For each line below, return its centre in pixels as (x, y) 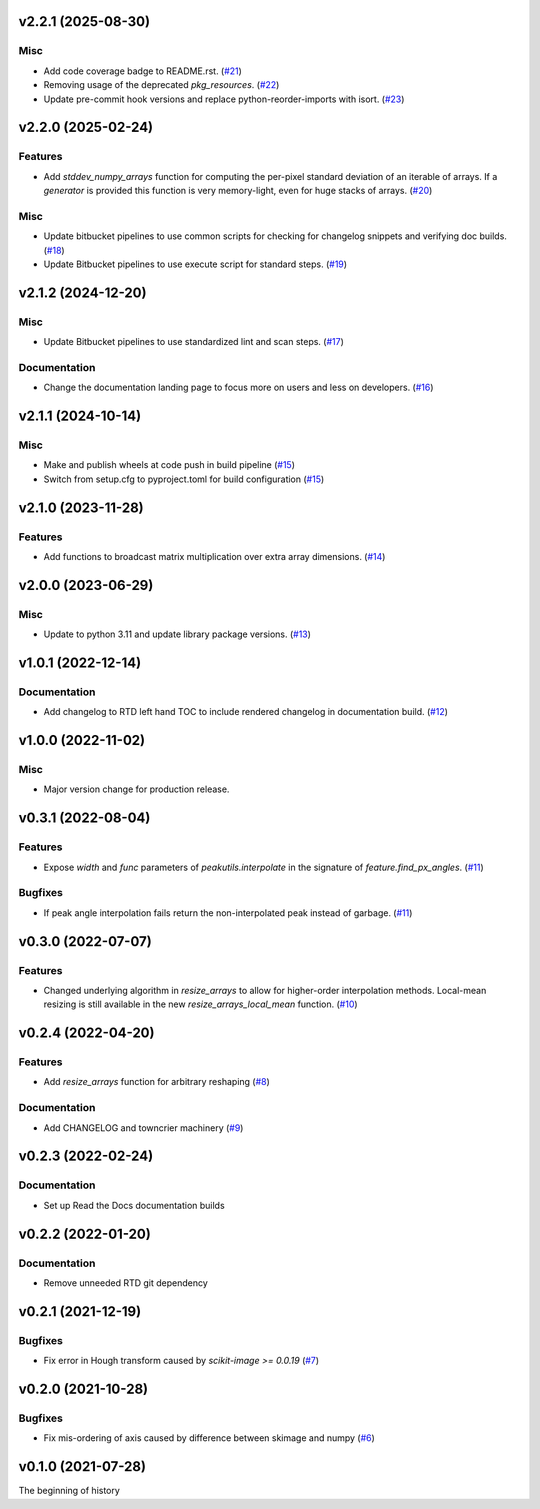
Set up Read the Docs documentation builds (134, 1205)
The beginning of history (69, 1491)
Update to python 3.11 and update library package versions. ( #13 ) (177, 634)
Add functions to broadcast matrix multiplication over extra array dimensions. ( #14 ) (214, 557)
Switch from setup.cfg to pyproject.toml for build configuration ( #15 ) (184, 479)
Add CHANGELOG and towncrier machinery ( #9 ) (143, 1127)
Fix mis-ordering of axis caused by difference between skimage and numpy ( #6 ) (209, 1438)
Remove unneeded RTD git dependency (126, 1282)
